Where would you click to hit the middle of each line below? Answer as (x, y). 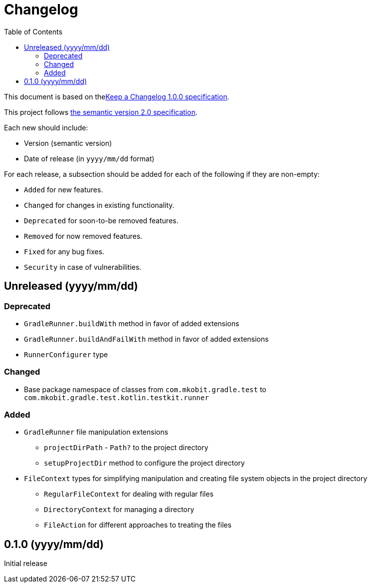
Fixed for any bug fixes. (64, 251)
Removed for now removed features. (83, 236)
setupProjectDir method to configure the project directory (144, 463)
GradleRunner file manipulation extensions (96, 432)
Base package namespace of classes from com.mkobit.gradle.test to (145, 389)
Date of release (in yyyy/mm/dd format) (89, 158)
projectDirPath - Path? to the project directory (126, 448)
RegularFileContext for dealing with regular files (129, 494)
